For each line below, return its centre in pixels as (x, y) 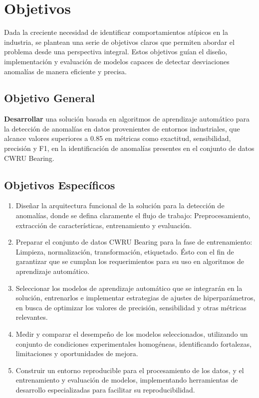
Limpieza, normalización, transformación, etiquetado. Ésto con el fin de (125, 251)
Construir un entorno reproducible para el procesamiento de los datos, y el (130, 370)
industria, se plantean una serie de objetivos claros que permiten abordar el (119, 42)
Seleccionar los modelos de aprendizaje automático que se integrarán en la (129, 288)
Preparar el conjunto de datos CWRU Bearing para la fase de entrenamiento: (134, 242)
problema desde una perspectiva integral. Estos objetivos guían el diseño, (116, 52)
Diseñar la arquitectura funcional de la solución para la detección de (120, 205)
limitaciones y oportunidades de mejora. (77, 353)
